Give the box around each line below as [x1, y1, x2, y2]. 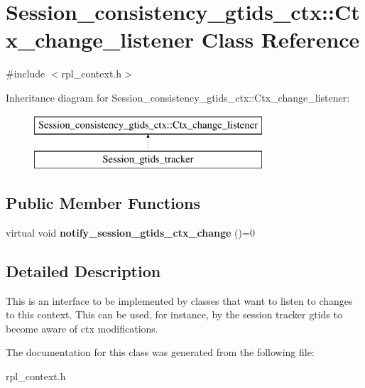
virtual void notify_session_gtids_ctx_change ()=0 [6, 225, 255, 239]
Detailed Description [6, 259, 161, 281]
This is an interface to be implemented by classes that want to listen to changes [6, 293, 353, 308]
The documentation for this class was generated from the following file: [6, 345, 315, 360]
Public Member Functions [6, 192, 200, 214]
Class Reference [201, 25, 360, 54]
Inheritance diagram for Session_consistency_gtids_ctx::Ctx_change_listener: [6, 90, 350, 104]
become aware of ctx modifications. [6, 320, 158, 335]
